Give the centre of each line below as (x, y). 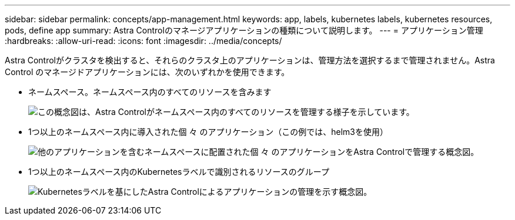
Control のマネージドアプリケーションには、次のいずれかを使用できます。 (147, 72)
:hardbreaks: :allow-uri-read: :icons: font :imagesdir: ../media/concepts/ (143, 41)
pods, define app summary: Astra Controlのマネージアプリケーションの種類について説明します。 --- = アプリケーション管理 (244, 30)
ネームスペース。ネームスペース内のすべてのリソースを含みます (150, 92)
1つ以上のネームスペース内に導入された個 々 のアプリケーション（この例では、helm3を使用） (208, 132)
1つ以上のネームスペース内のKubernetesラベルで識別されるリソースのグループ (179, 172)
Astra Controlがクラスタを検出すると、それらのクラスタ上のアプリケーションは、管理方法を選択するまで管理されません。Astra (250, 60)
